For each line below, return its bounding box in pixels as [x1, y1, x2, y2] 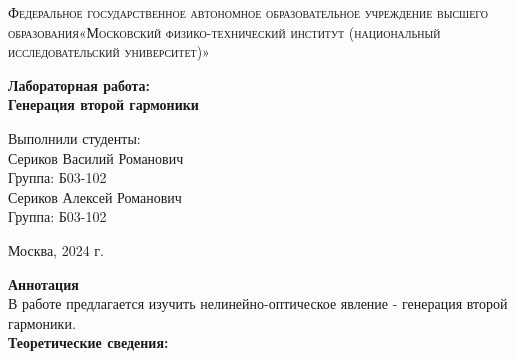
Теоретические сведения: [8, 332, 169, 353]
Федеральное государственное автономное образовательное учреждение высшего [8, 2, 489, 22]
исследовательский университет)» [8, 41, 210, 62]
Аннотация [8, 273, 79, 294]
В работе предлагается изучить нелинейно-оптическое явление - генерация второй [8, 293, 508, 314]
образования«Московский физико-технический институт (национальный [8, 21, 441, 42]
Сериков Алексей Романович [8, 186, 182, 207]
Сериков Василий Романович [8, 147, 184, 168]
